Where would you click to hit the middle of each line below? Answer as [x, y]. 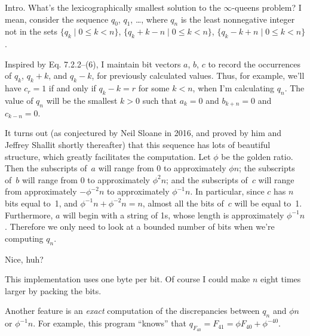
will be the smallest [82, 100]
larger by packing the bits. [53, 290]
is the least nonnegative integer [238, 19]
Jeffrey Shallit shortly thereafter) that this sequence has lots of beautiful [138, 144]
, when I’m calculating [234, 88]
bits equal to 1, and [41, 203]
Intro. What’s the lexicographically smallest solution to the [113, 7]
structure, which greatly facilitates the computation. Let [108, 156]
